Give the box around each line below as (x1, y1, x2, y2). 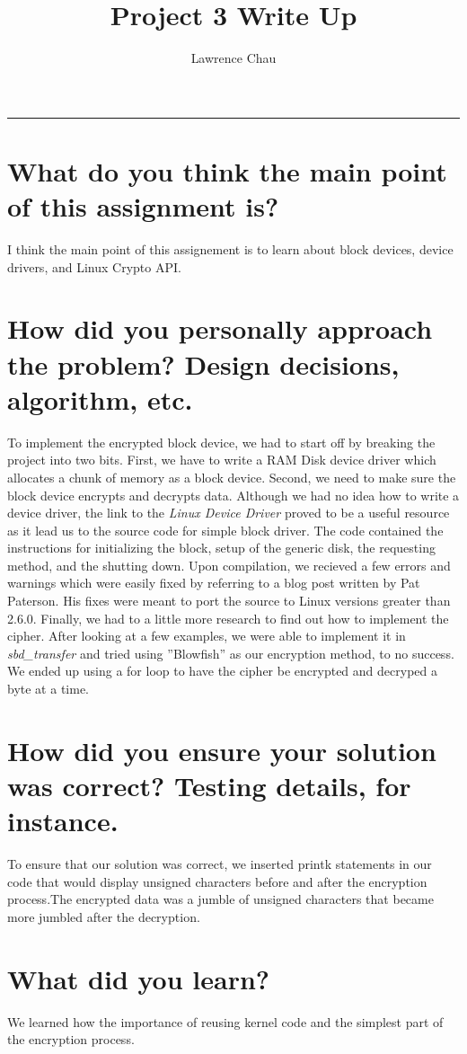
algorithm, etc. (7, 380, 193, 417)
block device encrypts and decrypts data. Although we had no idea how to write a (7, 485, 460, 504)
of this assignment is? (7, 188, 279, 225)
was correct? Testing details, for (7, 767, 411, 803)
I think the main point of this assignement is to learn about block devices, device (7, 240, 454, 259)
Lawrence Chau (190, 49, 277, 67)
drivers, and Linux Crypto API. (7, 257, 181, 276)
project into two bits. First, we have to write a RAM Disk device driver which (7, 450, 436, 469)
